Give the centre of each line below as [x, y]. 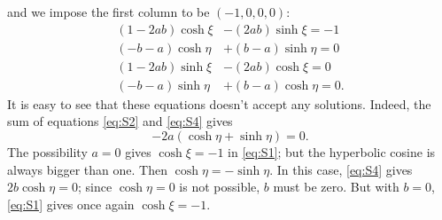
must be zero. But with [336, 187]
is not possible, [220, 187]
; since [95, 187]
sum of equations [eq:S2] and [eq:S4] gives [120, 121]
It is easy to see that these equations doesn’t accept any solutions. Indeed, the [219, 103]
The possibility [47, 151]
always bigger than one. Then [87, 169]
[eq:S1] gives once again [71, 204]
